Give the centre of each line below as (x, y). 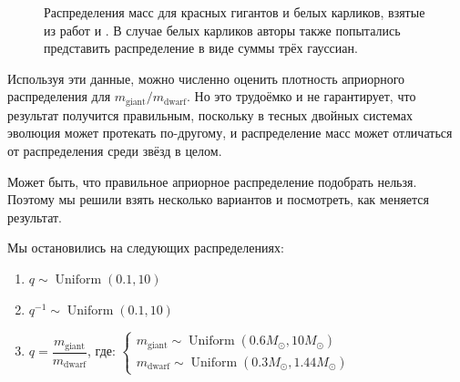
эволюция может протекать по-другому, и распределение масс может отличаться (230, 133)
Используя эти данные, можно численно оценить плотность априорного (206, 78)
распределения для (59, 96)
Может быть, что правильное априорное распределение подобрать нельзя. (212, 181)
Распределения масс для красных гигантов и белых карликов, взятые (235, 12)
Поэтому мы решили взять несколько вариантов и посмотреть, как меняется (218, 199)
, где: (102, 351)
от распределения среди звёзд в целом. (115, 151)
